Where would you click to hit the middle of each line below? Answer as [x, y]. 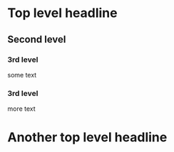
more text [21, 109]
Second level [37, 39]
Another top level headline [87, 137]
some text [22, 75]
